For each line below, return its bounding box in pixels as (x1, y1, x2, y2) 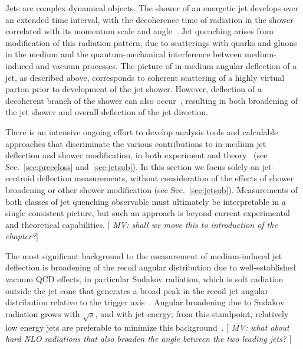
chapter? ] (5, 230, 38, 242)
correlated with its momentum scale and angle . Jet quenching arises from (5, 25, 274, 37)
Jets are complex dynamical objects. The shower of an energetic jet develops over (5, 2, 299, 14)
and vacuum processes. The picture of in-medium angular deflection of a (36, 59, 297, 71)
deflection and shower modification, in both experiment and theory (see (5, 149, 268, 161)
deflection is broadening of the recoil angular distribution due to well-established (5, 261, 296, 273)
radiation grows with (5, 307, 80, 319)
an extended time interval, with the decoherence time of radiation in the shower (5, 13, 294, 25)
